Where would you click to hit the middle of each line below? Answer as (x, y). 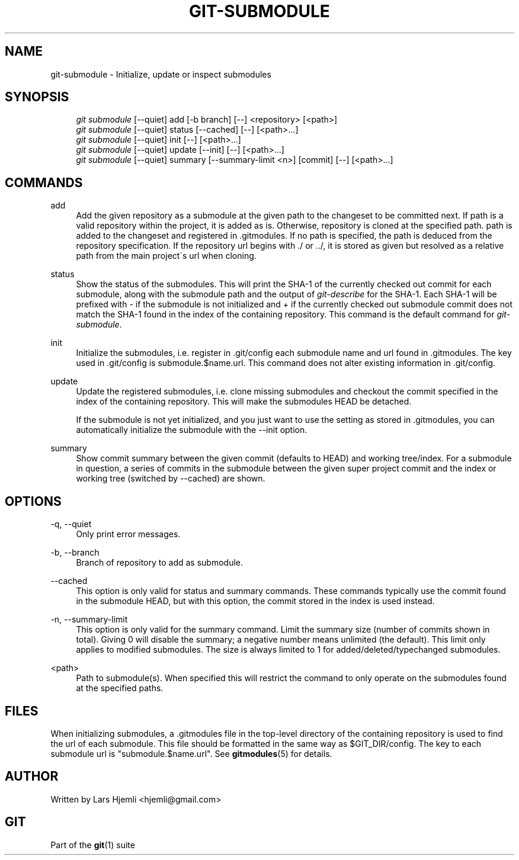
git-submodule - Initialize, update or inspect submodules (161, 74)
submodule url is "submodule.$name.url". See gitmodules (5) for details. (191, 753)
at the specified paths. (120, 688)
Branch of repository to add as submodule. (160, 563)
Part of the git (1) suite (93, 845)
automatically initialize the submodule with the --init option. (192, 430)
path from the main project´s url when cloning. (166, 256)
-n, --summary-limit (89, 620)
